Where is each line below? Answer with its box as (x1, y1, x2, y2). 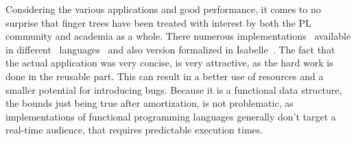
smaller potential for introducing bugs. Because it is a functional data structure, (5, 82, 342, 97)
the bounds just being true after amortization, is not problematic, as (5, 96, 294, 110)
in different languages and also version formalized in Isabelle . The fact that (5, 42, 335, 56)
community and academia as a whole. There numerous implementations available (5, 29, 351, 43)
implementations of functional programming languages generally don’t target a (5, 109, 336, 123)
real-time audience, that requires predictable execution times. (5, 123, 263, 137)
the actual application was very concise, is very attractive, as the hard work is (5, 55, 333, 70)
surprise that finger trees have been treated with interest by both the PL (5, 15, 311, 29)
